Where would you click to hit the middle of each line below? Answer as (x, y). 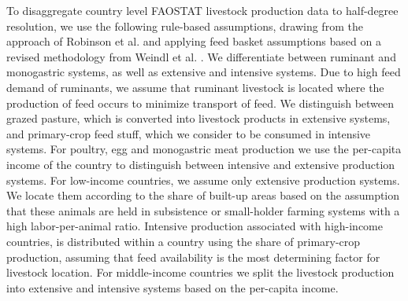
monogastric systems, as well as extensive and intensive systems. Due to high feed (204, 72)
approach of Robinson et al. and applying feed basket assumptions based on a (194, 41)
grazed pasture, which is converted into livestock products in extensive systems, (198, 118)
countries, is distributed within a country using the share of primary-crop (184, 241)
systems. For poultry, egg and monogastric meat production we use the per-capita (204, 149)
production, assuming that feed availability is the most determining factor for (193, 257)
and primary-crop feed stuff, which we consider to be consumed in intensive (189, 133)
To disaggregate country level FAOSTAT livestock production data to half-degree (202, 10)
